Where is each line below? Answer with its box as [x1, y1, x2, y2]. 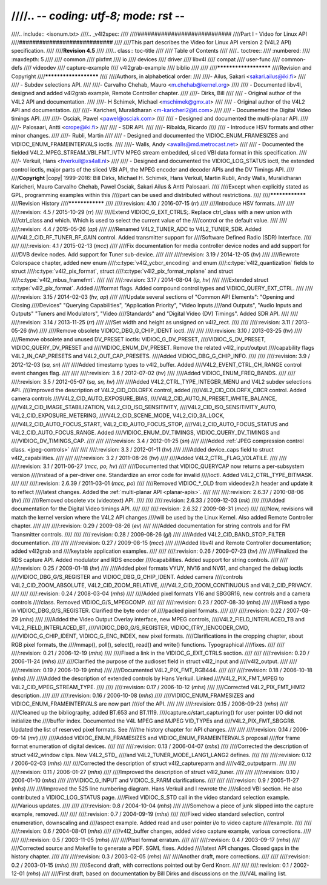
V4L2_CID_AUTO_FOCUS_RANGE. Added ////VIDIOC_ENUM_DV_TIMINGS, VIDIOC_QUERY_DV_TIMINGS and [11, 429, 280, 436]
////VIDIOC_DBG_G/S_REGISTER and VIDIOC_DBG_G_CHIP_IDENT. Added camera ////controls [11, 573, 243, 580]
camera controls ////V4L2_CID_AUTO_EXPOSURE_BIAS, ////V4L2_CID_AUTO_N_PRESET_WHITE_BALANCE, [11, 395, 277, 402]
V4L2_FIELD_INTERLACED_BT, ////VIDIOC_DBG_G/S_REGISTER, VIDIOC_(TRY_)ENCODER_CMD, [11, 624, 249, 631]
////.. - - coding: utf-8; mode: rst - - [11, 9, 185, 22]
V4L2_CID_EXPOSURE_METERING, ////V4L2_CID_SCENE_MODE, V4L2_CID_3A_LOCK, [11, 412, 225, 419]
